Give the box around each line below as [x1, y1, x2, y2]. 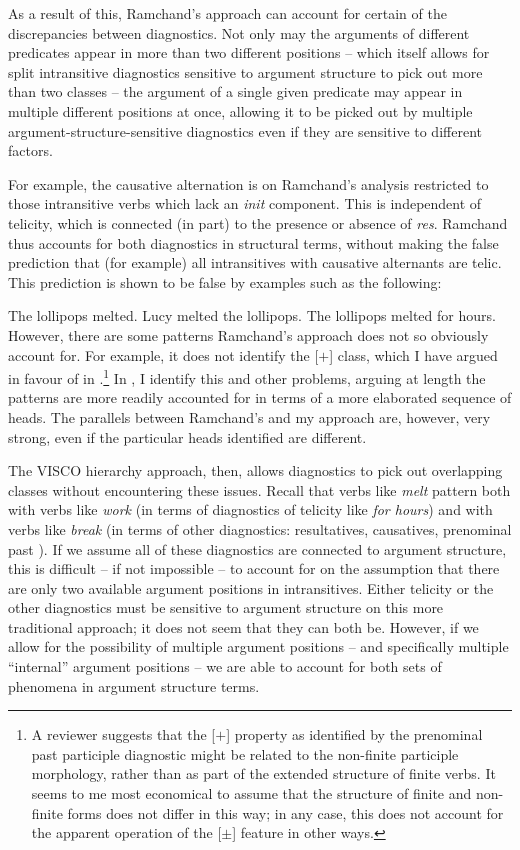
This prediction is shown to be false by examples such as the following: [8, 271, 442, 292]
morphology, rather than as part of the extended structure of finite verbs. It [31, 763, 496, 784]
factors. [8, 140, 53, 161]
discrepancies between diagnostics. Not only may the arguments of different [8, 22, 470, 43]
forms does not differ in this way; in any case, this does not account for [67, 802, 504, 823]
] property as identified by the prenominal [226, 724, 483, 745]
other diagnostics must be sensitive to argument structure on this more [8, 597, 444, 618]
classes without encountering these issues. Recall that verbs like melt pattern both [8, 479, 511, 500]
